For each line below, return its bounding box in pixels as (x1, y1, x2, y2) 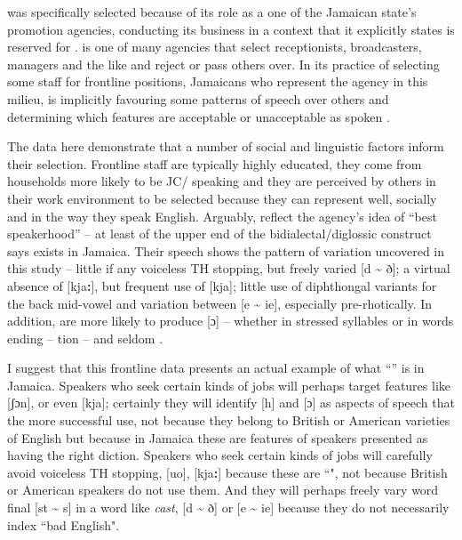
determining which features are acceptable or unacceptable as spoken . (7, 107, 390, 125)
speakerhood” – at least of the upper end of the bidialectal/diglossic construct (7, 224, 432, 243)
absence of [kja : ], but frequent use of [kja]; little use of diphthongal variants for (7, 276, 437, 294)
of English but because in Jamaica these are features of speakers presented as (7, 428, 428, 447)
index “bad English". (7, 515, 120, 534)
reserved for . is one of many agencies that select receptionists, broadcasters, (7, 37, 422, 56)
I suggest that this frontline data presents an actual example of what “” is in (7, 359, 425, 377)
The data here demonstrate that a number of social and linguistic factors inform (7, 137, 444, 156)
